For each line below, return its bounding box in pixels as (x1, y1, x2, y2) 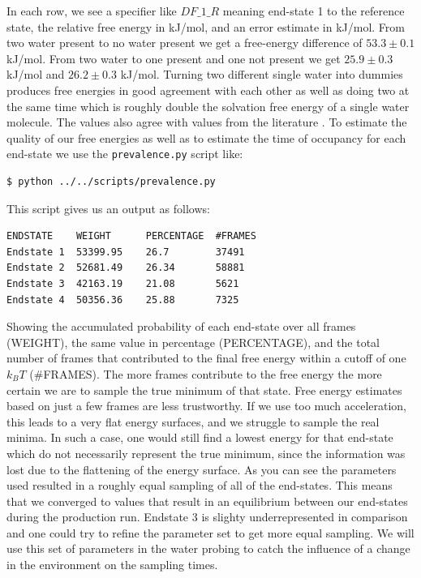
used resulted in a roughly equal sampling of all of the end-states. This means (6, 477, 393, 494)
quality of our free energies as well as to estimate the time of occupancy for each (6, 129, 406, 146)
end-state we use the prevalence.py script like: (6, 145, 243, 162)
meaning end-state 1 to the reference (222, 2, 405, 19)
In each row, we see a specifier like (6, 2, 177, 19)
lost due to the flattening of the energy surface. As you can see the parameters (6, 460, 397, 477)
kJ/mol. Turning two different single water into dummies (120, 66, 403, 83)
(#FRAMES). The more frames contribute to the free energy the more (29, 365, 382, 382)
